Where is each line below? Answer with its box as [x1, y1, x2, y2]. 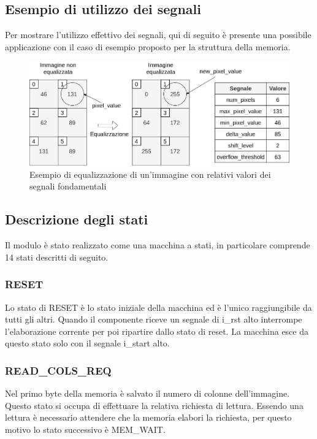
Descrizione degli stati [5, 210, 148, 229]
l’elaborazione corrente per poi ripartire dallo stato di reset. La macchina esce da [5, 324, 308, 337]
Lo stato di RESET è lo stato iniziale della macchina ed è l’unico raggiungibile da [5, 300, 312, 313]
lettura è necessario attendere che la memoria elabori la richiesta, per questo [5, 411, 292, 424]
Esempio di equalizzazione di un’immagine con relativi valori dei [29, 167, 271, 180]
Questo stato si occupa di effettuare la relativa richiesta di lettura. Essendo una [5, 399, 304, 411]
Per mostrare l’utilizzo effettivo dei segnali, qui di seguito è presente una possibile [5, 28, 311, 41]
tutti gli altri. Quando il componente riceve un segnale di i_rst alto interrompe [5, 313, 302, 326]
